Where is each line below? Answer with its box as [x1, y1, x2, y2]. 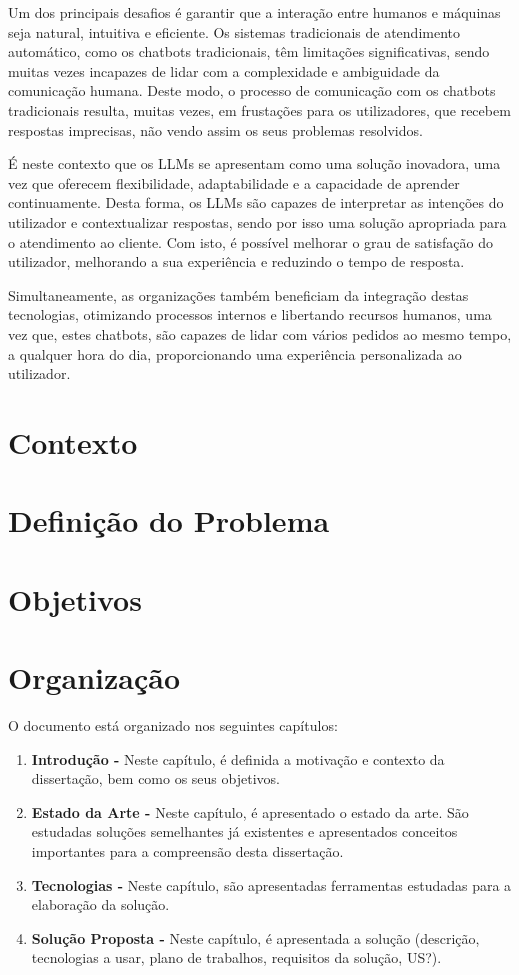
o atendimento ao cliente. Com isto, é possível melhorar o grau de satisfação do [8, 231, 494, 252]
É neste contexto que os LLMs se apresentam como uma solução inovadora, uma [8, 153, 501, 174]
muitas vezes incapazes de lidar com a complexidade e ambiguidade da [8, 60, 440, 81]
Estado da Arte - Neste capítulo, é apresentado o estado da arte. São [31, 801, 469, 822]
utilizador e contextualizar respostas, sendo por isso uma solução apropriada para [8, 211, 507, 232]
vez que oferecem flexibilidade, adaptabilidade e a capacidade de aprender [8, 172, 460, 193]
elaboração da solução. [31, 894, 170, 915]
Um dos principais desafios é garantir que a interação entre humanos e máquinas [8, 2, 501, 22]
